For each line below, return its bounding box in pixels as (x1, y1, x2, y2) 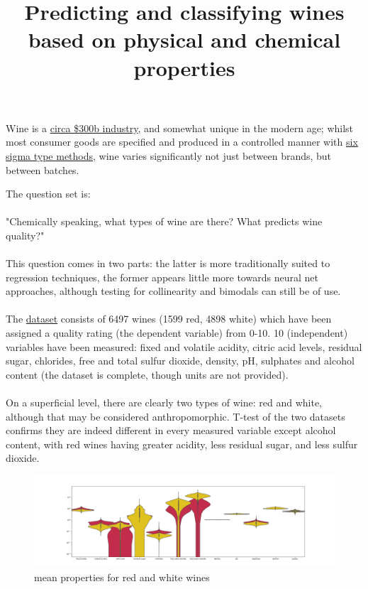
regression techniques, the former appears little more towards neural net (6, 269, 318, 284)
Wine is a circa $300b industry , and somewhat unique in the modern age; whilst (6, 120, 354, 135)
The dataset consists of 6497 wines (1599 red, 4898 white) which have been (6, 311, 332, 326)
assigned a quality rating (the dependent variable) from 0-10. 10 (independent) (6, 325, 348, 340)
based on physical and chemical (28, 25, 341, 54)
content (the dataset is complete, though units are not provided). (6, 367, 289, 382)
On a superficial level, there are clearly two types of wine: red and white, (6, 395, 322, 410)
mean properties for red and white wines (34, 569, 210, 584)
